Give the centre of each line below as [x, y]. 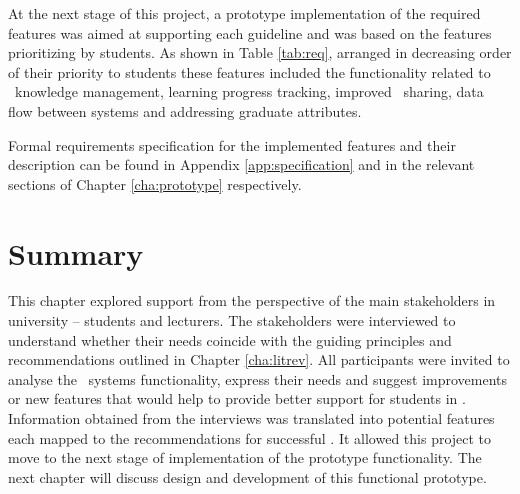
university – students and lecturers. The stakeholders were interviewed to [232, 320]
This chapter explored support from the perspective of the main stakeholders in [252, 300]
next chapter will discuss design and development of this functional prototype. [247, 476]
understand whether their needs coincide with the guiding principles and [230, 339]
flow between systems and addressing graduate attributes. [185, 110]
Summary [76, 252]
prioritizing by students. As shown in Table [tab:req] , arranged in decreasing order [260, 52]
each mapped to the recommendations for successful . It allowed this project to [250, 437]
